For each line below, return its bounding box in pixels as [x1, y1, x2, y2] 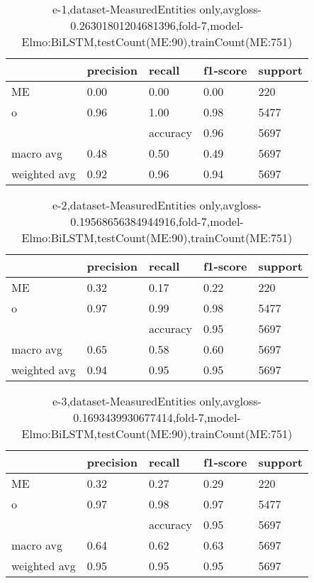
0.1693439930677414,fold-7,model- [73, 409, 241, 425]
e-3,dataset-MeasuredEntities [52, 393, 196, 409]
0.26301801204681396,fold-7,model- [70, 17, 244, 33]
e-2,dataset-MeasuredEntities [52, 197, 196, 213]
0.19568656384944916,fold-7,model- [70, 213, 244, 229]
